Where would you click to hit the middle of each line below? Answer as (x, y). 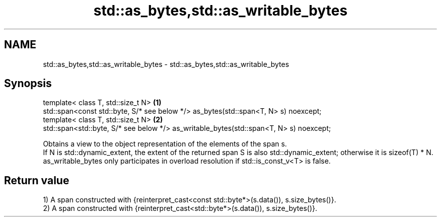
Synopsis (28, 84)
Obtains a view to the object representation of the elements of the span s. (165, 144)
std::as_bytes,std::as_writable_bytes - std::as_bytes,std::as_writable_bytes (166, 64)
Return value (37, 180)
